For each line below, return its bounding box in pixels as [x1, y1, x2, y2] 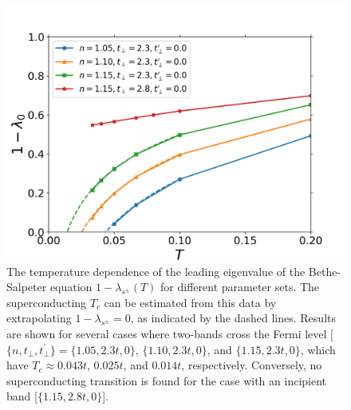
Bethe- [308, 262, 341, 279]
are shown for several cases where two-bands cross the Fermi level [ [6, 325, 333, 341]
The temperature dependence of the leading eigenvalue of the [6, 262, 306, 279]
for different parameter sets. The [160, 278, 320, 295]
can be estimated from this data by [104, 294, 277, 310]
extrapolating [6, 309, 72, 326]
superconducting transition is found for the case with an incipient [6, 372, 327, 388]
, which [300, 341, 336, 357]
